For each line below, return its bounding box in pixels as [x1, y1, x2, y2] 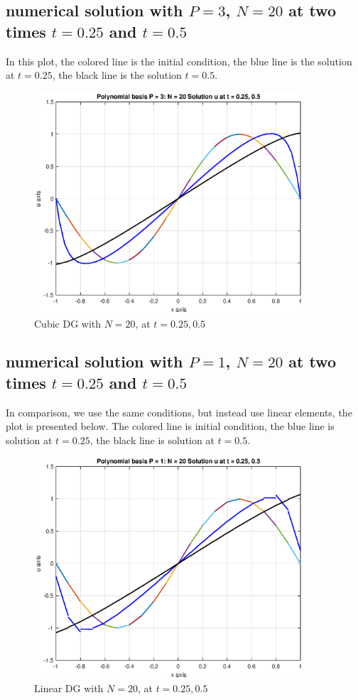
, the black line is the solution [52, 68, 182, 82]
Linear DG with [34, 681, 104, 696]
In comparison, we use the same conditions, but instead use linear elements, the [6, 404, 352, 419]
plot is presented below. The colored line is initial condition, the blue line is [6, 419, 335, 434]
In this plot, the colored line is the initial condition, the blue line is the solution [6, 53, 352, 68]
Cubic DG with [34, 316, 102, 330]
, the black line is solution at [89, 432, 215, 447]
